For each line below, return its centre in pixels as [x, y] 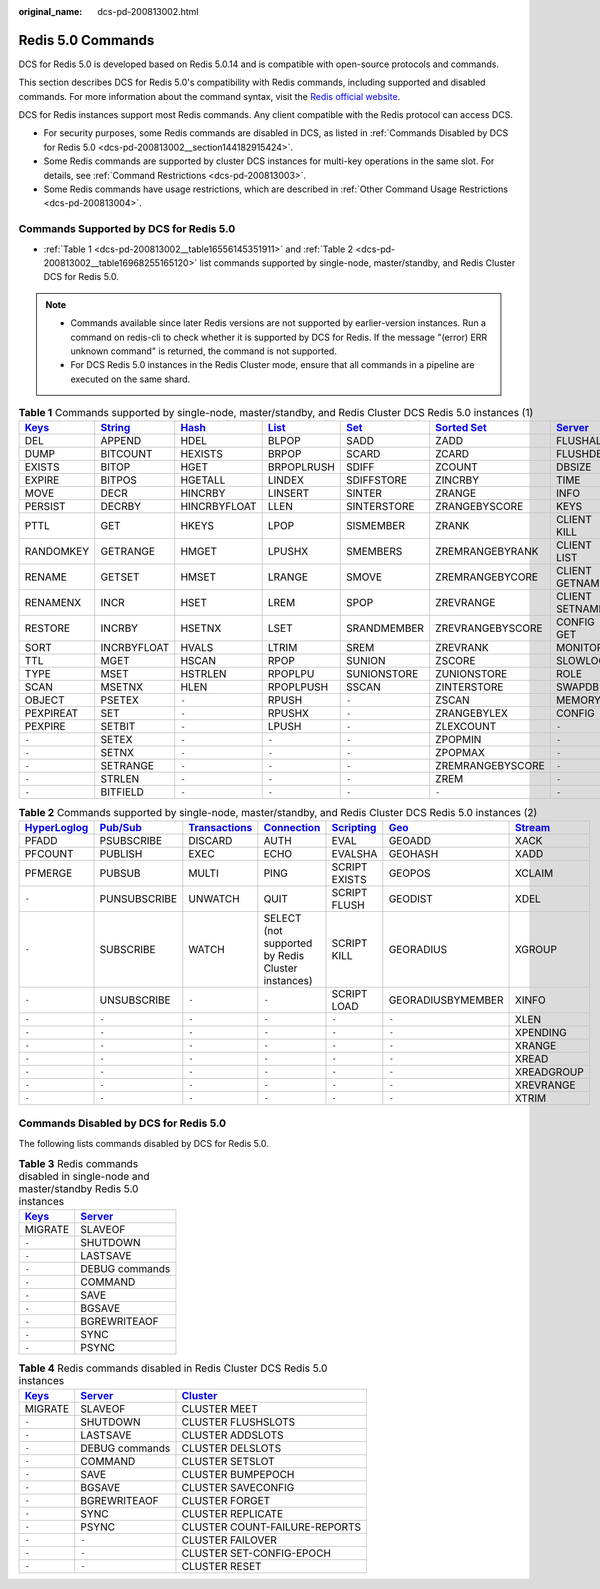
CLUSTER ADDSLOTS [232, 1435]
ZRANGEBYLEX [472, 713]
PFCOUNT [49, 853]
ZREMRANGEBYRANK [487, 552]
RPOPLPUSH [298, 687]
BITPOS [118, 480]
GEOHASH [413, 853]
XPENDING [540, 1032]
